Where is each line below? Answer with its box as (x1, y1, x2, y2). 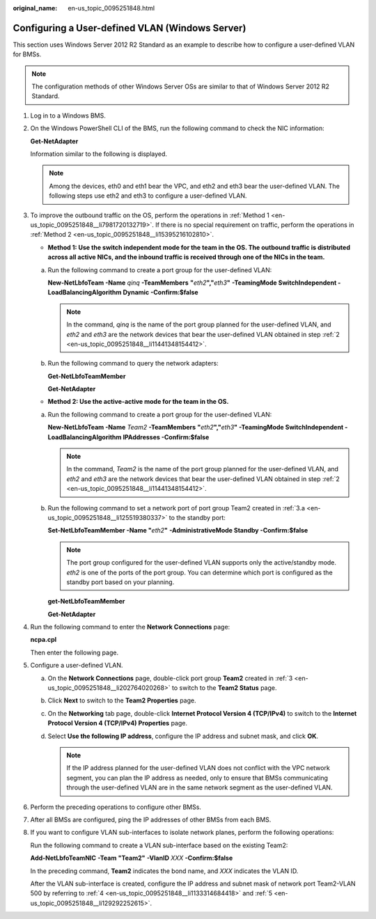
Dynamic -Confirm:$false (123, 288, 198, 297)
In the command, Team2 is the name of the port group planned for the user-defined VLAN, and (66, 465, 339, 473)
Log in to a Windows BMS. (30, 111, 106, 120)
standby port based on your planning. (66, 578, 175, 586)
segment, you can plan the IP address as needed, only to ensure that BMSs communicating (66, 773, 329, 782)
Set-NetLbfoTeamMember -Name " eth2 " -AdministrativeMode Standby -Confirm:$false (47, 526, 308, 535)
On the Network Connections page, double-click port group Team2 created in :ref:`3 (47, 674, 293, 682)
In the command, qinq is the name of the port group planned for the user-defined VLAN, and (66, 320, 331, 329)
